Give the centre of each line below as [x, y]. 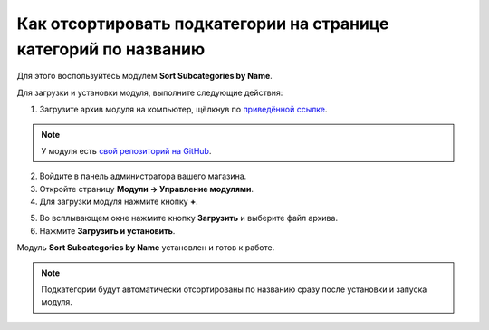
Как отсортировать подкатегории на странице [203, 24]
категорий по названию [111, 49]
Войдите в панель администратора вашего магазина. [143, 176]
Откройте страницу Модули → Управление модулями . [146, 189]
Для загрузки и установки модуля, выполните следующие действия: [150, 92]
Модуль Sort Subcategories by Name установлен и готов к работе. [146, 247]
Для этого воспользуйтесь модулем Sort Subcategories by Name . [145, 76]
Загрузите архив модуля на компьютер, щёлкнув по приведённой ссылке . [183, 110]
